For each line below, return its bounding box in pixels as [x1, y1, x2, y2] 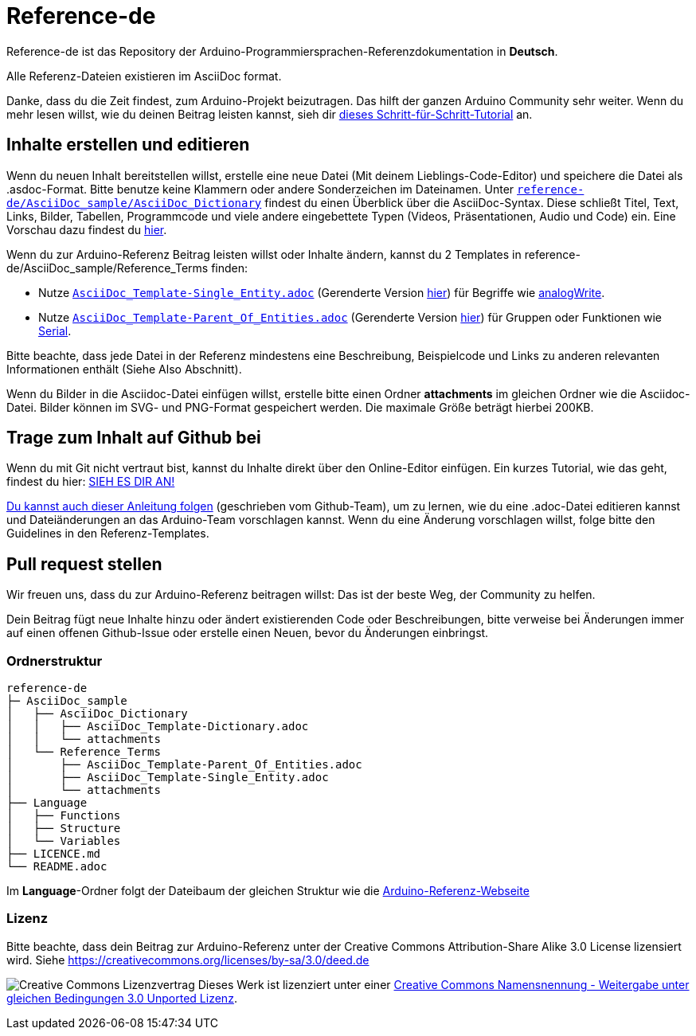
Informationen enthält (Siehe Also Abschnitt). [6, 362, 242, 376]
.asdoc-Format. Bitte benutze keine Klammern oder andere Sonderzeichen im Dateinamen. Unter [6, 182, 514, 196]
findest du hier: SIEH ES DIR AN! [6, 475, 175, 489]
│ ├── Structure [6, 822, 121, 835]
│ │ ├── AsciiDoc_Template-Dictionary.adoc [6, 720, 309, 733]
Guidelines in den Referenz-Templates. [6, 526, 209, 541]
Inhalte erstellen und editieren [6, 135, 250, 155]
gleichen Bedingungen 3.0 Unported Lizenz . [6, 991, 237, 1005]
